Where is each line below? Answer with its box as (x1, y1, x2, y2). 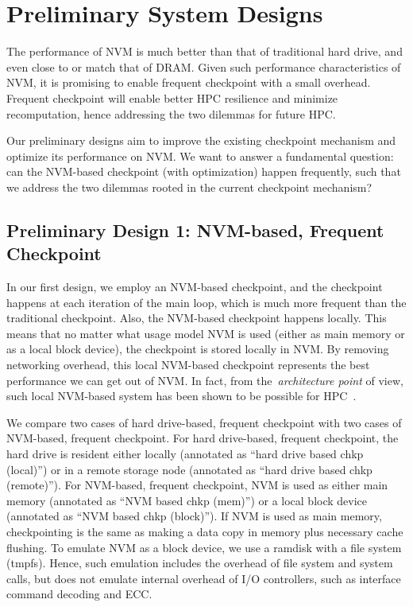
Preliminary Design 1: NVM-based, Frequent (6, 217, 384, 242)
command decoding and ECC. (6, 586, 152, 602)
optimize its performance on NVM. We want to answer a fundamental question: (6, 147, 394, 164)
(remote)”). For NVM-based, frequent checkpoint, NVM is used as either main (6, 477, 388, 493)
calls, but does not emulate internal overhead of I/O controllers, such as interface (6, 570, 401, 586)
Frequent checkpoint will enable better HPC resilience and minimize (6, 89, 338, 106)
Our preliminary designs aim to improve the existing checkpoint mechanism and (6, 132, 396, 149)
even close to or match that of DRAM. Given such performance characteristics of (6, 58, 401, 75)
